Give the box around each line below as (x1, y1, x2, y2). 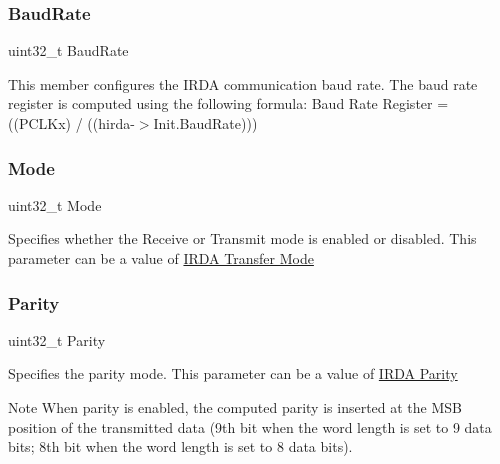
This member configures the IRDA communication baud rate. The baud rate (8, 73, 478, 94)
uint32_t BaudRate (8, 40, 129, 61)
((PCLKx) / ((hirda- (8, 113, 135, 133)
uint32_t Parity (8, 329, 106, 350)
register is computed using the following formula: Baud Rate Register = (8, 93, 449, 114)
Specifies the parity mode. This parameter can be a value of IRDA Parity (8, 363, 458, 384)
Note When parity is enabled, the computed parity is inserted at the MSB (8, 397, 463, 417)
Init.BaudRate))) (153, 113, 258, 133)
